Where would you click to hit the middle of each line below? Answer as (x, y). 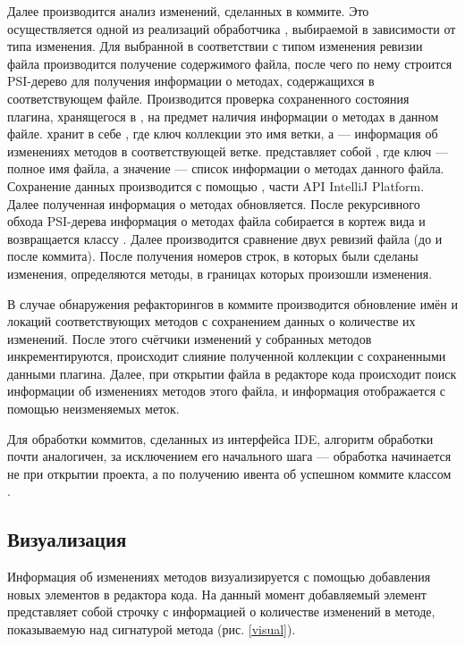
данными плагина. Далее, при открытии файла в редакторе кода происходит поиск (232, 373)
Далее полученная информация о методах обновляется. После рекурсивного (214, 203)
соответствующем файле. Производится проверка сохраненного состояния (208, 98)
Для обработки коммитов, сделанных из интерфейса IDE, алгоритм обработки (220, 438)
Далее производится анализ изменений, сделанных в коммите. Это (188, 11)
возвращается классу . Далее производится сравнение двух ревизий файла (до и (225, 238)
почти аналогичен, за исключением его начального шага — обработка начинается (229, 456)
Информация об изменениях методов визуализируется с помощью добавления (219, 577)
